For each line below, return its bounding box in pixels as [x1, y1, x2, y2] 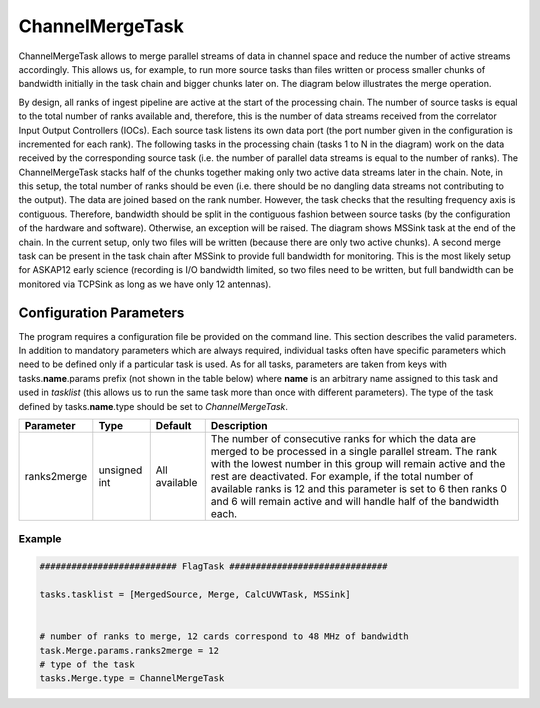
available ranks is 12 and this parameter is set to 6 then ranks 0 [210, 482, 507, 496]
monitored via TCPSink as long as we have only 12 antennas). [18, 278, 272, 290]
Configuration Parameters [18, 304, 185, 321]
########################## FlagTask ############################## [39, 561, 388, 572]
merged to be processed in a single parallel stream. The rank [210, 445, 497, 459]
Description [210, 419, 268, 433]
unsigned [98, 463, 143, 477]
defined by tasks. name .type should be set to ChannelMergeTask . [18, 400, 289, 412]
